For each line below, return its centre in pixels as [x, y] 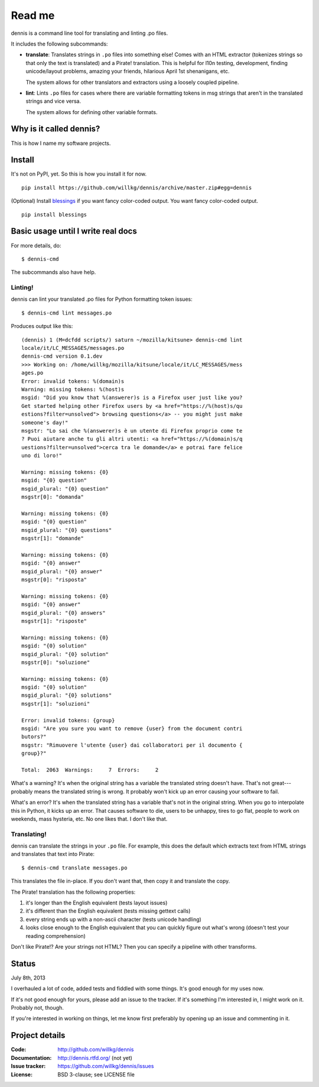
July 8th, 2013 [28, 978]
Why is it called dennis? [56, 129]
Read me [33, 15]
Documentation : [31, 1057]
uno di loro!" [42, 456]
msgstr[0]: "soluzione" [56, 662]
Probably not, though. [38, 1008]
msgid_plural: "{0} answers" [64, 613]
